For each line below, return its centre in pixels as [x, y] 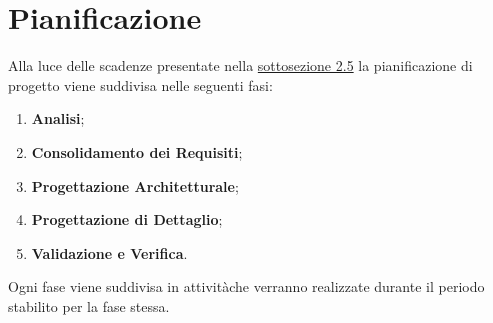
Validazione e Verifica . [109, 252]
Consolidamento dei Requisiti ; [137, 151]
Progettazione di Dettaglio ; [127, 219]
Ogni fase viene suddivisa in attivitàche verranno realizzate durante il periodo [246, 286]
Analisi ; [58, 118]
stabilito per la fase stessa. [89, 305]
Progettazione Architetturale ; [135, 185]
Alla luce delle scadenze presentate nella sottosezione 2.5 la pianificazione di [240, 65]
